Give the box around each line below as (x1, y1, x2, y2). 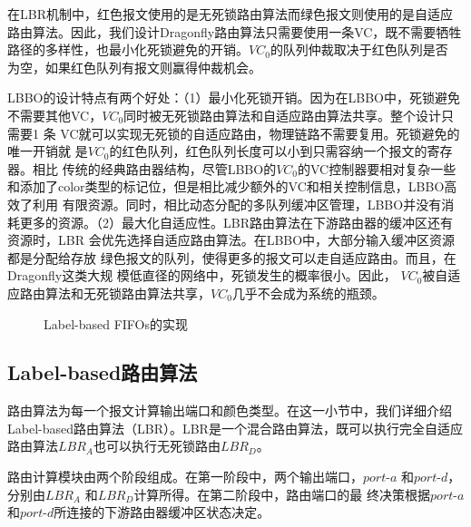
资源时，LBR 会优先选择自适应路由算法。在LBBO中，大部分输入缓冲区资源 (7, 230, 456, 249)
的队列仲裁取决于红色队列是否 (270, 40, 448, 59)
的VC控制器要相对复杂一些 (298, 159, 456, 178)
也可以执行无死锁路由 (93, 436, 221, 455)
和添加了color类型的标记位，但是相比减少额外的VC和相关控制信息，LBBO (7, 177, 445, 196)
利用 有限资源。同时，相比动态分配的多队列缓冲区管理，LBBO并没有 (32, 194, 442, 213)
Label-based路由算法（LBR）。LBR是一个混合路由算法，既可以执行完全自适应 (7, 418, 463, 437)
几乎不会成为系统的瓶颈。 (231, 283, 385, 302)
